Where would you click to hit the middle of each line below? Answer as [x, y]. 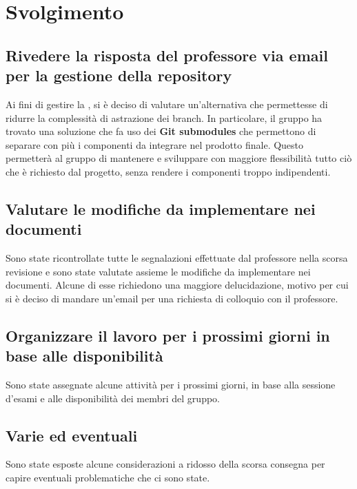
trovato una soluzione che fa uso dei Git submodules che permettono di [161, 131]
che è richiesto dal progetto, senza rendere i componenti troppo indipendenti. [168, 171]
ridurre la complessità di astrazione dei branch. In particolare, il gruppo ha [164, 117]
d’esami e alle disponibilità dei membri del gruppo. [113, 398]
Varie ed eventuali [72, 435]
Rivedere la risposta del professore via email [167, 55]
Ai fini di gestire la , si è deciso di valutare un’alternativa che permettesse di [167, 104]
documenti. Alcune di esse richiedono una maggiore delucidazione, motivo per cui [177, 285]
